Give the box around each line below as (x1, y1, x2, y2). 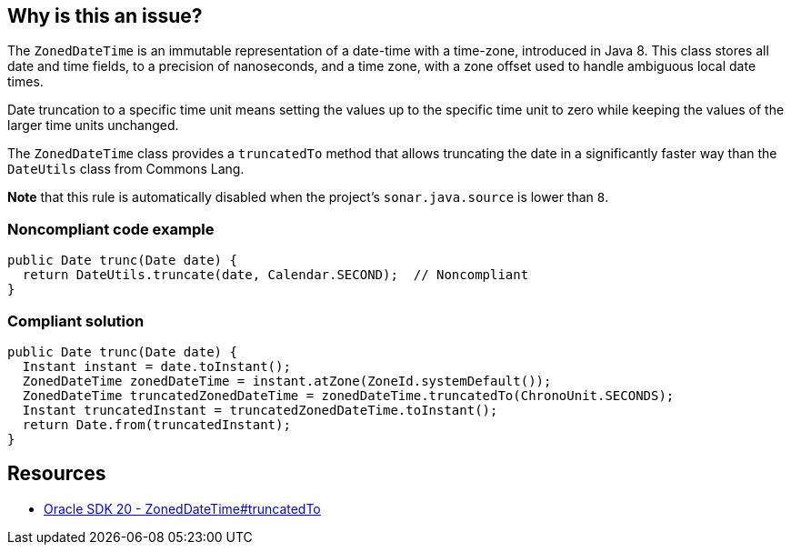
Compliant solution (7, 311, 145, 330)
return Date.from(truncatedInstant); (22, 417, 291, 432)
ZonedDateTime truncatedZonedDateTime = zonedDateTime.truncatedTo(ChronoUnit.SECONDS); (22, 387, 675, 403)
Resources (7, 462, 106, 486)
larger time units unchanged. (7, 117, 179, 134)
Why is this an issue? (7, 5, 203, 27)
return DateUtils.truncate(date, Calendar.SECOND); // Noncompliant (22, 267, 529, 283)
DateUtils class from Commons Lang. (7, 161, 245, 177)
